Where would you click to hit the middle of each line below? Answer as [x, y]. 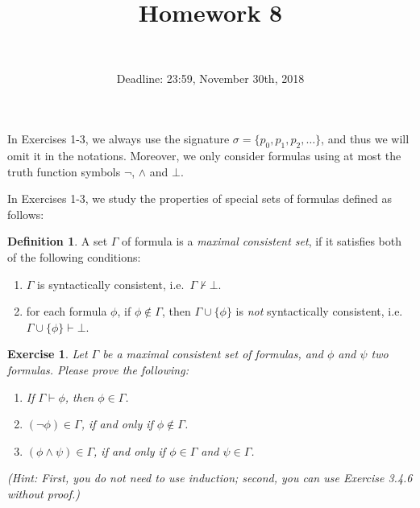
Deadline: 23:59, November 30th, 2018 [210, 78]
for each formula [67, 311]
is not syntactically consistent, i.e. [319, 311]
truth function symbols [64, 171]
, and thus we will [365, 139]
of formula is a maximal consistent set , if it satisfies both [262, 241]
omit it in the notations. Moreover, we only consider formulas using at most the [204, 156]
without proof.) [44, 494]
